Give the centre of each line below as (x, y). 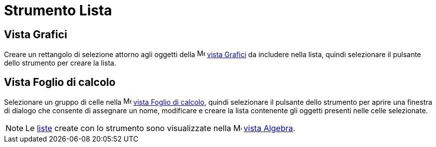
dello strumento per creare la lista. (60, 63)
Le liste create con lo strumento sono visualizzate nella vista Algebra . (160, 128)
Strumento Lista (58, 10)
